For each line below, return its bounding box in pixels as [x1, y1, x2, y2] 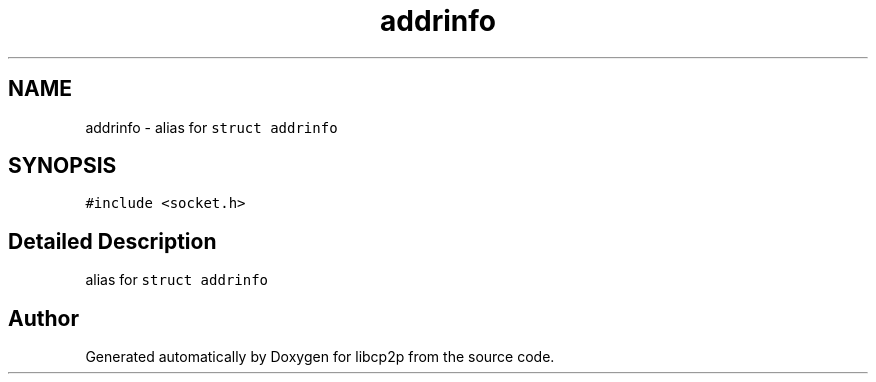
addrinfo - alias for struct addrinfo [85, 118, 338, 136]
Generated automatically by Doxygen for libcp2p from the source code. [85, 348, 555, 366]
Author [8, 305, 79, 331]
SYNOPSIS [8, 153, 117, 179]
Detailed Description [8, 228, 217, 254]
